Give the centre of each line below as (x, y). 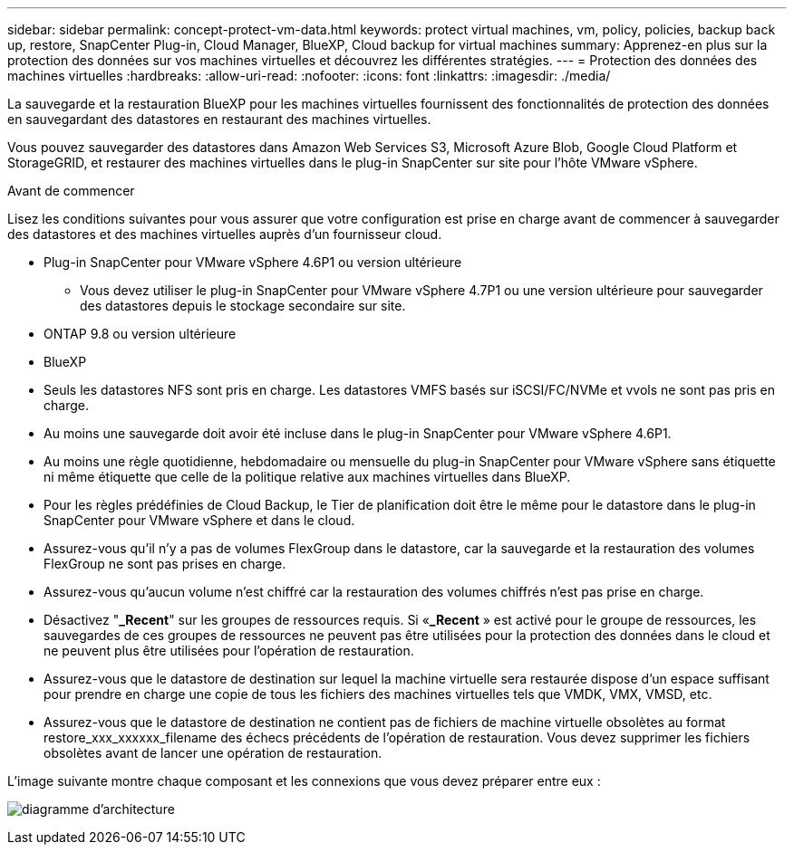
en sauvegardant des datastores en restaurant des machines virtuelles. (219, 119)
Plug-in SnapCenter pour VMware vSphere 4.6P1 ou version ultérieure (253, 262)
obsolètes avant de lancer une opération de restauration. (213, 753)
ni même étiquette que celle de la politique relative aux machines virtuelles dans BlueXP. (307, 477)
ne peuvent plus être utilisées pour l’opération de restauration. (229, 651)
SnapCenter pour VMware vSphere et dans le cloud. (199, 520)
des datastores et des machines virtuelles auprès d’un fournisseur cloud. (225, 234)
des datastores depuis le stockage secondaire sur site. (243, 306)
